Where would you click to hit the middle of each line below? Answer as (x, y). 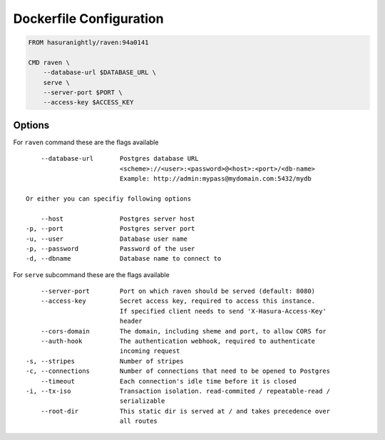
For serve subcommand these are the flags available (92, 274)
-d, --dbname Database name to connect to (124, 259)
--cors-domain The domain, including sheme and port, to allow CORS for (184, 331)
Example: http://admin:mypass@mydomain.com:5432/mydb (215, 179)
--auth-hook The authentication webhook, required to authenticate (178, 341)
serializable (142, 401)
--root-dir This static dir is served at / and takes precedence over (185, 411)
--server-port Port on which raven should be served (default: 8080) (178, 291)
